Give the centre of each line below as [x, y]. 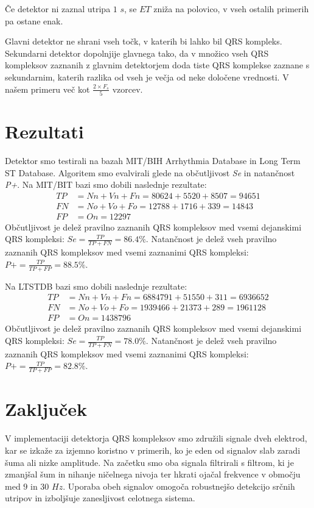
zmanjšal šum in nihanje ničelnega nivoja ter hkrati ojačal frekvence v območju [153, 474]
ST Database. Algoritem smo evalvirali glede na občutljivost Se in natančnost [150, 172]
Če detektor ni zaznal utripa [58, 9]
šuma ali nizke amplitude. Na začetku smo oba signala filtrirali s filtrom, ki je [149, 462]
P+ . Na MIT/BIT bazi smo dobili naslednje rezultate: [106, 184]
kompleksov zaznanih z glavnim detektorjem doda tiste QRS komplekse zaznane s [157, 65]
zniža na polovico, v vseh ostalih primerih [231, 9]
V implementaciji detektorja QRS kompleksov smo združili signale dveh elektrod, [156, 438]
